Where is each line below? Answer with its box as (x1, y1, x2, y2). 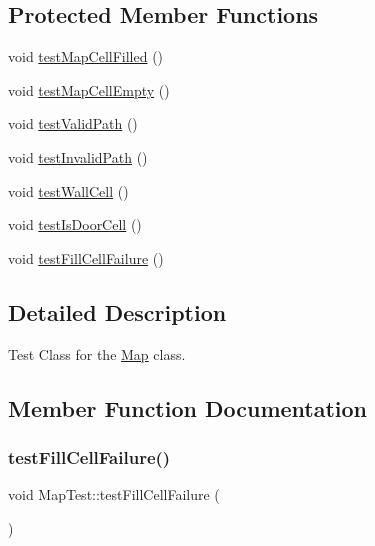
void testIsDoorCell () (8, 214, 142, 235)
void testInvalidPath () (8, 146, 148, 167)
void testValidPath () (8, 113, 138, 134)
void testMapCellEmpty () (8, 79, 170, 100)
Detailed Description (8, 296, 227, 327)
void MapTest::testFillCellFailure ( (8, 484, 220, 505)
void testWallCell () (8, 180, 129, 201)
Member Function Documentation (8, 392, 368, 423)
